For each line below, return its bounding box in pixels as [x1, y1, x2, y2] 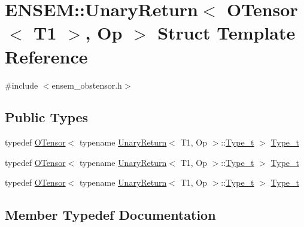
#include [5, 78, 38, 91]
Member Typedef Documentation [5, 205, 216, 224]
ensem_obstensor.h [51, 78, 122, 91]
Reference [5, 44, 88, 68]
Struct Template [157, 20, 296, 45]
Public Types [5, 108, 89, 126]
